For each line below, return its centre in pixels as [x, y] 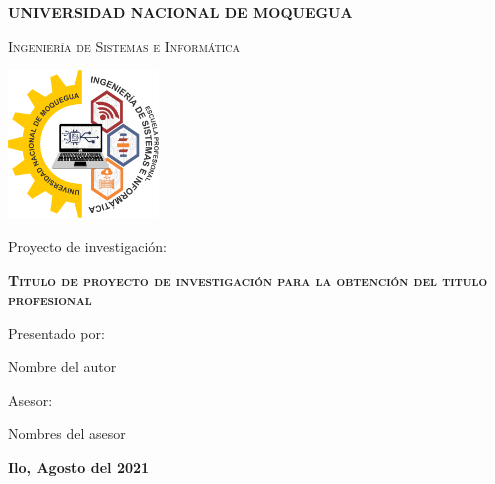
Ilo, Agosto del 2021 [79, 467]
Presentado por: [56, 332]
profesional [50, 299]
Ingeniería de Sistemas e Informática [124, 45]
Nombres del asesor [67, 433]
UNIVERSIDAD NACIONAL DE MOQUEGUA [180, 12]
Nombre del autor [62, 366]
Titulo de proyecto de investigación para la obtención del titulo [248, 279]
